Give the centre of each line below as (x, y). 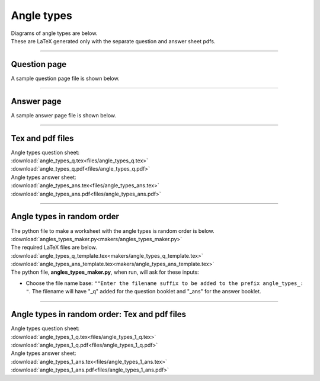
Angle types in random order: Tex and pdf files (99, 314)
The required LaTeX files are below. (54, 247)
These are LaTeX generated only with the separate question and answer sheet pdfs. (113, 41)
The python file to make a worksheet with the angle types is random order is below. (113, 230)
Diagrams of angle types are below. (54, 33)
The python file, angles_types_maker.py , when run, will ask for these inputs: (105, 272)
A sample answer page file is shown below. (64, 115)
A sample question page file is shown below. (65, 78)
